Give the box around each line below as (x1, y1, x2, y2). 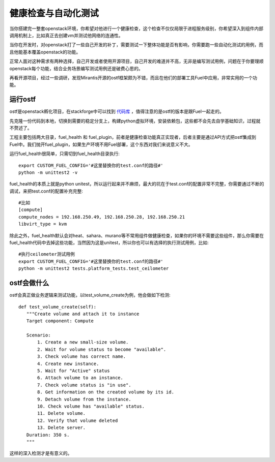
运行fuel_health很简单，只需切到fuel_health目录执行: (9, 150, 120, 157)
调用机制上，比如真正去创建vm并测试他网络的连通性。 (9, 32, 123, 38)
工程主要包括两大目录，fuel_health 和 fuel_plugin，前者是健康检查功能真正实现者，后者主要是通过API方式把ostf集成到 (9, 134, 257, 140)
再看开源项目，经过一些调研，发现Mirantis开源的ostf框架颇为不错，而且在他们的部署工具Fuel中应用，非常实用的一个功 (9, 74, 257, 81)
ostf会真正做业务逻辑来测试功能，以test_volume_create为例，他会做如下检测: (9, 292, 171, 298)
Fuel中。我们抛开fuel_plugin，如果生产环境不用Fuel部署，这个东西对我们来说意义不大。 (9, 141, 193, 147)
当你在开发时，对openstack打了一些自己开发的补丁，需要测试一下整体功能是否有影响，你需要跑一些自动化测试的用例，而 (9, 42, 263, 48)
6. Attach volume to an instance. (37, 375, 123, 381)
